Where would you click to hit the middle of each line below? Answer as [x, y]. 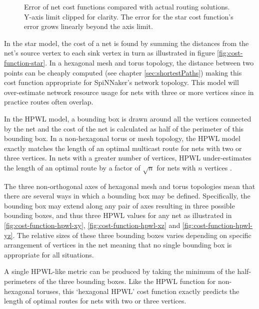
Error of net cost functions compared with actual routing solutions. [127, 6]
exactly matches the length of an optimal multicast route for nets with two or [123, 148]
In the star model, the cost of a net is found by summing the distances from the [126, 43]
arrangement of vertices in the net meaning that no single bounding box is [118, 245]
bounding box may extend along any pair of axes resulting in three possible [119, 205]
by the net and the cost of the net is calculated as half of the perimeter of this [124, 128]
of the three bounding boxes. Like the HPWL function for [127, 281]
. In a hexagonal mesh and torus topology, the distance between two [149, 62]
